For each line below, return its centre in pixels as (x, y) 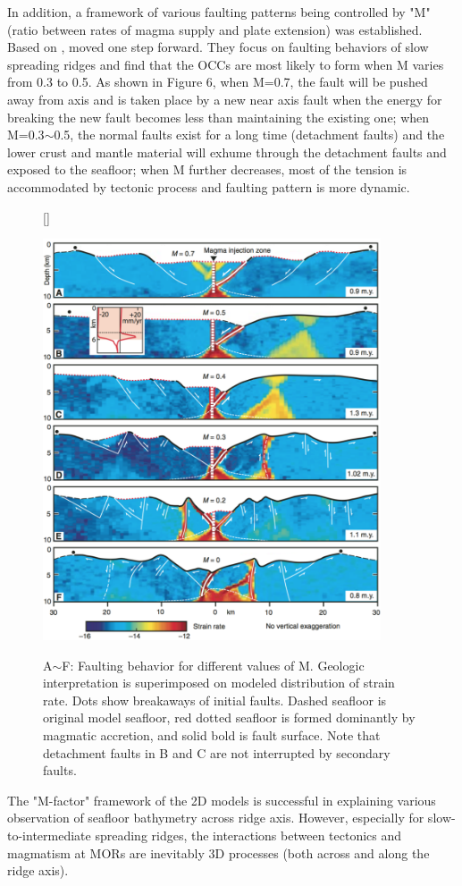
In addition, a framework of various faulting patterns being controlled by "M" (219, 12)
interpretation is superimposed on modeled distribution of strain (219, 683)
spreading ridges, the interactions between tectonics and (248, 835)
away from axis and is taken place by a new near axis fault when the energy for (225, 99)
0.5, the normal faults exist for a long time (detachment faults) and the (249, 135)
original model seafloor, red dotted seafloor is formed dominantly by (229, 717)
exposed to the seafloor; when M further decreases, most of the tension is (207, 169)
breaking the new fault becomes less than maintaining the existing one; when (218, 117)
